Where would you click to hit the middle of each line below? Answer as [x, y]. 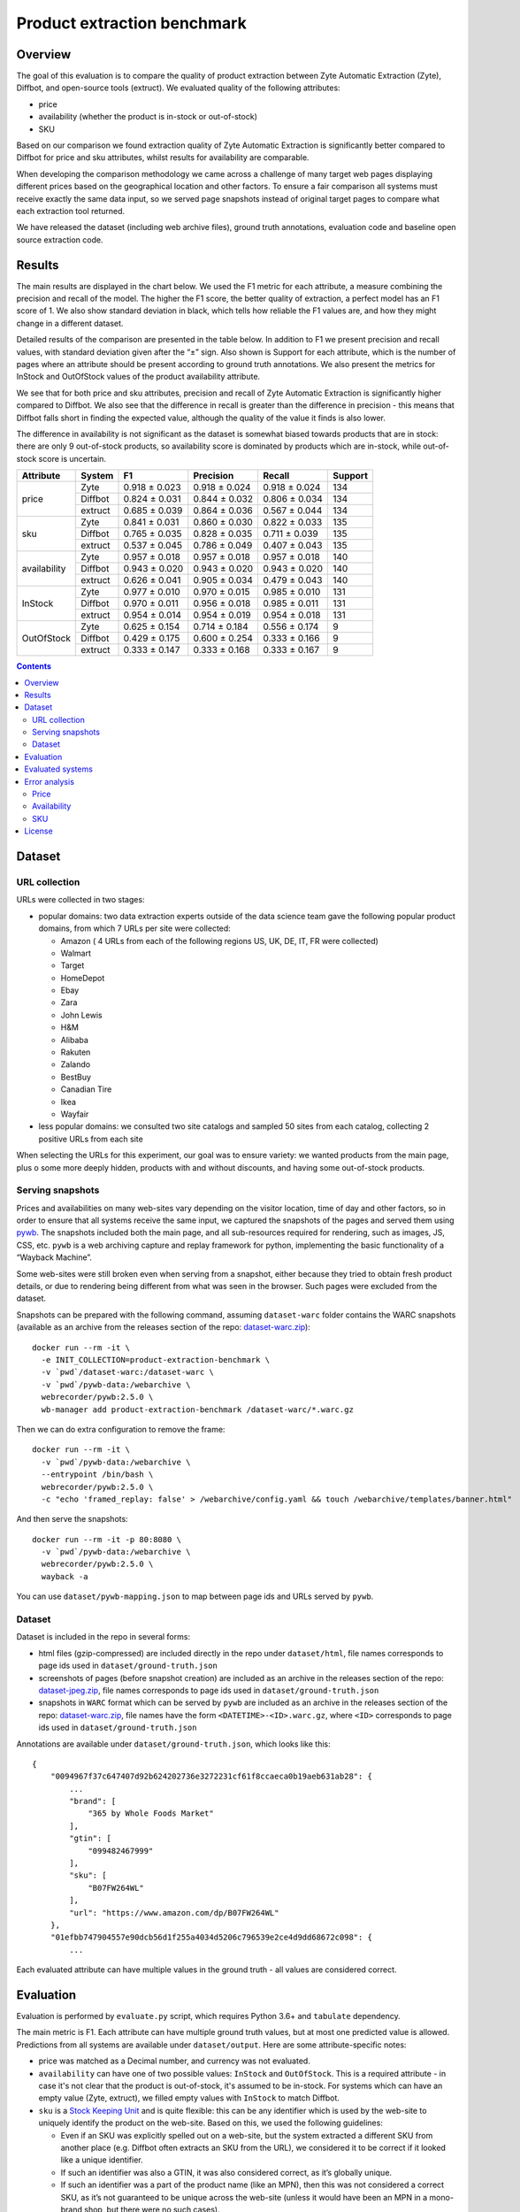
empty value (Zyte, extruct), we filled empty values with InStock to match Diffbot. [189, 2098]
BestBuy [76, 1077]
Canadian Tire [86, 1089]
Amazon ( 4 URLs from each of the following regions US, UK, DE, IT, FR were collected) [220, 941]
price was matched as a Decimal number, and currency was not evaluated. [175, 2061]
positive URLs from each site [91, 1139]
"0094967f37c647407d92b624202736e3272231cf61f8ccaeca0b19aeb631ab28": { [211, 1777]
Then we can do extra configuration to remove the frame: [121, 1429]
